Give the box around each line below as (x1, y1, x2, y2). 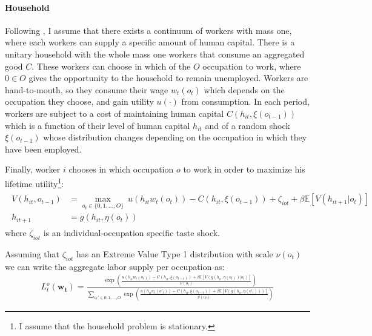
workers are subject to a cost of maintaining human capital (5, 107, 224, 119)
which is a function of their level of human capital (5, 119, 190, 131)
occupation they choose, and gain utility (5, 95, 154, 108)
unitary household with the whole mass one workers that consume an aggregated (5, 47, 305, 60)
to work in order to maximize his (183, 163, 305, 176)
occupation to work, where (202, 59, 301, 72)
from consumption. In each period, (181, 95, 310, 108)
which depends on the (204, 83, 285, 96)
